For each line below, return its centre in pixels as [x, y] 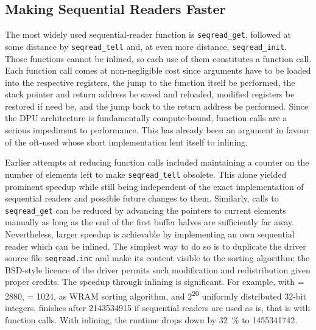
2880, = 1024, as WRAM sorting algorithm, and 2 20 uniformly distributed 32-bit [156, 295]
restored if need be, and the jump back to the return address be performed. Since [157, 106]
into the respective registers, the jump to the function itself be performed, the [150, 82]
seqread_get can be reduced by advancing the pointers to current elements [146, 210]
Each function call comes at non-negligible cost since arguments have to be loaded [158, 70]
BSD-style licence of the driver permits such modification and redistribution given [158, 269]
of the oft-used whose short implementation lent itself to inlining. [126, 142]
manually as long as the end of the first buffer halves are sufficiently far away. [149, 222]
